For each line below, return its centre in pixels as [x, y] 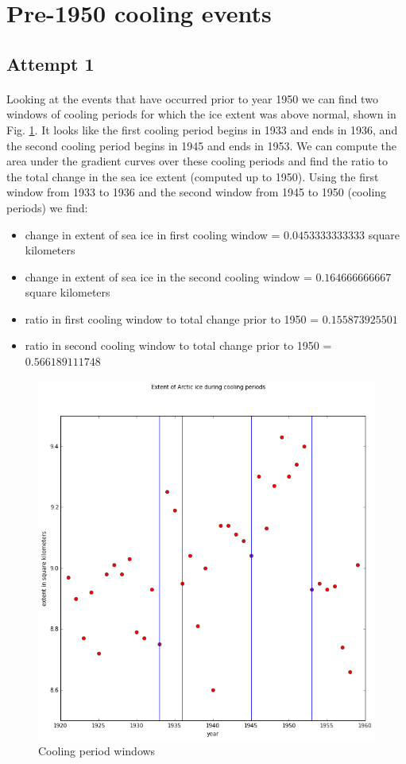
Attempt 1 [50, 63]
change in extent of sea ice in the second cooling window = [168, 276]
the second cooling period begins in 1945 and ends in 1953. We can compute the [202, 145]
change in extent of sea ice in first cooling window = [153, 234]
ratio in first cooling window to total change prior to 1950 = [172, 318]
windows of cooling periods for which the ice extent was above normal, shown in [201, 114]
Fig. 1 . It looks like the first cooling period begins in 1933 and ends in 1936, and [202, 129]
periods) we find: [47, 207]
